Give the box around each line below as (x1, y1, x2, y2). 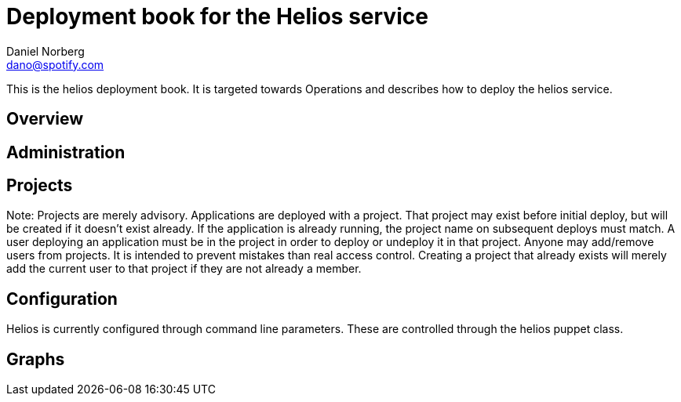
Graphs (6, 349, 65, 369)
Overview (6, 109, 84, 129)
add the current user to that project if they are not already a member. (6, 262, 362, 276)
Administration (6, 142, 126, 162)
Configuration (6, 288, 118, 309)
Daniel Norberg (6, 44, 85, 58)
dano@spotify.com (6, 57, 104, 71)
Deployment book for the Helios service (6, 3, 428, 30)
